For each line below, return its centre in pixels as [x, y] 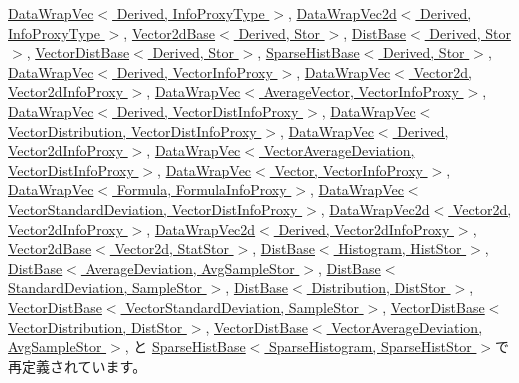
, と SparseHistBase [185, 346]
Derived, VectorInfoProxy [194, 71]
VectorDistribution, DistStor [95, 326]
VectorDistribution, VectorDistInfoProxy [132, 130]
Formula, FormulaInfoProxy [201, 189]
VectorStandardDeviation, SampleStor [242, 306]
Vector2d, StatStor [171, 248]
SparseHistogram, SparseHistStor [370, 346]
